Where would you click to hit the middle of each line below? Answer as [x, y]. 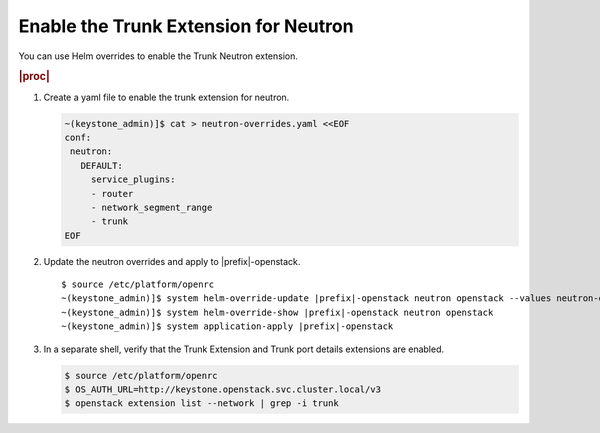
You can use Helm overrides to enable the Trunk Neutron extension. [158, 56]
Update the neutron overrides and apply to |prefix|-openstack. [172, 261]
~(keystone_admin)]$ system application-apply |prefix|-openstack [227, 326]
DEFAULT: [102, 165]
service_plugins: [133, 179]
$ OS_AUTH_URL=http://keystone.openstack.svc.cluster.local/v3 [223, 389]
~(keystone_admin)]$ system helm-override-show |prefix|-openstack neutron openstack [277, 312]
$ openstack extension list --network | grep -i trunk [201, 403]
